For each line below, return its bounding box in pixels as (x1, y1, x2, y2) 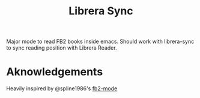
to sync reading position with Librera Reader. (6, 44, 117, 51)
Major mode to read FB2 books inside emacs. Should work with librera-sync (6, 38, 195, 45)
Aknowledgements (6, 65, 103, 79)
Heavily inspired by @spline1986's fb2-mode (6, 85, 118, 92)
